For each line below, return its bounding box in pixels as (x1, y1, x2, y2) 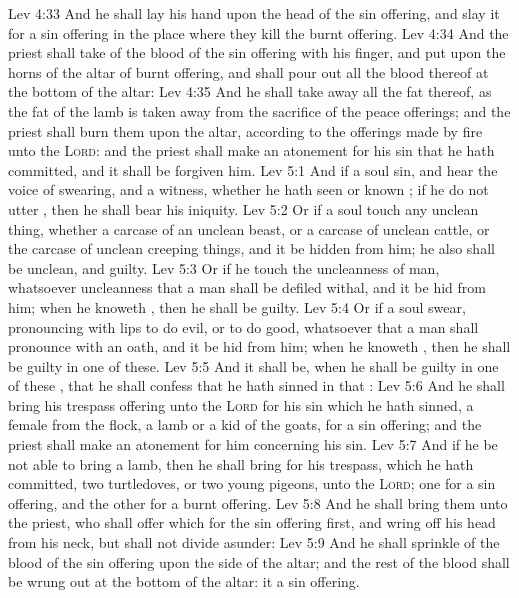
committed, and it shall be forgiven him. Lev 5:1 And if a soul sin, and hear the (8, 159, 498, 180)
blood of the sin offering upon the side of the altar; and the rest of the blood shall (8, 551, 510, 572)
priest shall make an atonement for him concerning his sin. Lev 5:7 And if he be (8, 434, 498, 455)
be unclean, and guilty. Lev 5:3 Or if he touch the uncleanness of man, (8, 257, 440, 278)
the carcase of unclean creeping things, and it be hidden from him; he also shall (8, 238, 495, 259)
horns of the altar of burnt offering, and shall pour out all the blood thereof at (8, 61, 489, 82)
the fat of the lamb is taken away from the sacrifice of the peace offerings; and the (8, 100, 511, 121)
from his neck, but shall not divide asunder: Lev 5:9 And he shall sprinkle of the (8, 532, 500, 553)
